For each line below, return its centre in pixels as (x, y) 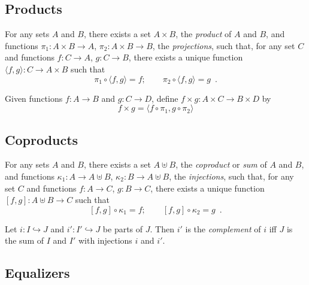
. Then (162, 228)
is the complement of (223, 228)
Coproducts (42, 139)
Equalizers (37, 273)
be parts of (123, 228)
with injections (105, 240)
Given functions (34, 98)
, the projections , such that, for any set (224, 45)
